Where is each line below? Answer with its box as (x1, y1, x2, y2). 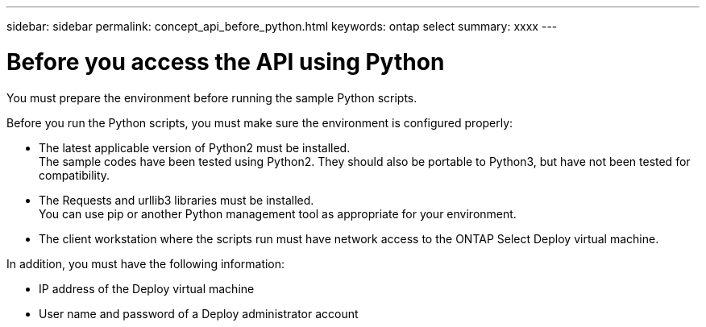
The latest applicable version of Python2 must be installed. (39, 140, 351, 155)
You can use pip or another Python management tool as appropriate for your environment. (39, 206, 517, 221)
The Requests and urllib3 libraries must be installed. (39, 192, 314, 207)
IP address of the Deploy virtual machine (39, 281, 255, 296)
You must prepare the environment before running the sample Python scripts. (6, 90, 417, 105)
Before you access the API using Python (6, 48, 445, 76)
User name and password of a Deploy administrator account (39, 306, 359, 321)
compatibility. (39, 168, 110, 182)
